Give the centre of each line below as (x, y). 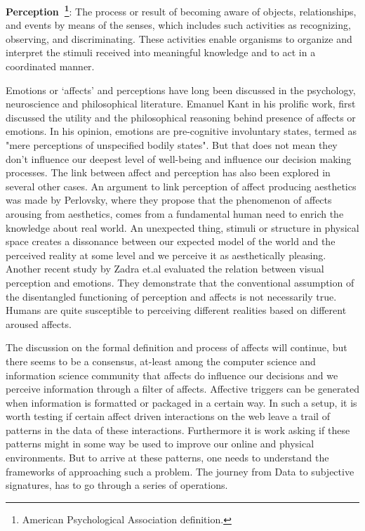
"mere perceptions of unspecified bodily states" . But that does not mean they (172, 145)
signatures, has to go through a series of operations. (117, 485)
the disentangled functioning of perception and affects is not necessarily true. (171, 296)
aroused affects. (39, 323)
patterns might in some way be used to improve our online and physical (160, 444)
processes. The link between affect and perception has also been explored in (168, 172)
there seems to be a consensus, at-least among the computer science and (161, 361)
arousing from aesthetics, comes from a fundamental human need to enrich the (175, 213)
